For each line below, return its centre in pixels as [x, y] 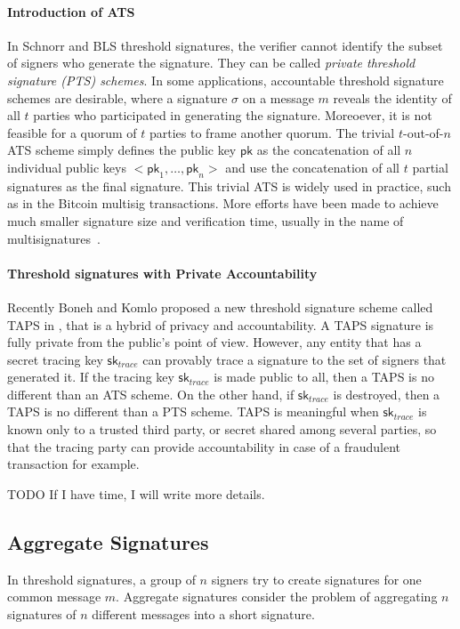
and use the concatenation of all [312, 167]
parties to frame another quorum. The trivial [272, 132]
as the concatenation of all [329, 150]
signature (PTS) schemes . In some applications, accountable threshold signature [226, 80]
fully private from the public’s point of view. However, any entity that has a [214, 342]
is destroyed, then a [387, 394]
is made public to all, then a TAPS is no [324, 377]
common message [54, 597]
